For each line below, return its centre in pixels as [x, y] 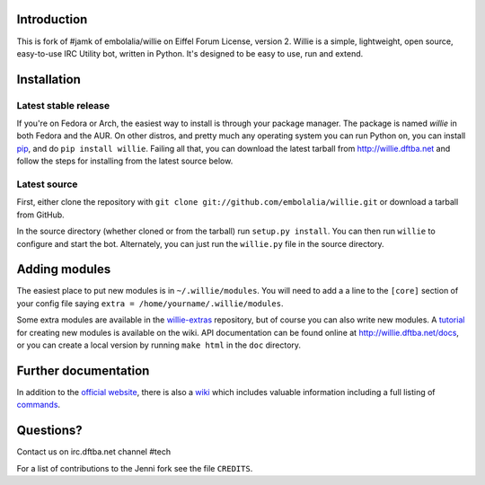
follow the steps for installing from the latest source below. [125, 161]
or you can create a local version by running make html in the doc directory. [159, 345]
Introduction [52, 19]
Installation [48, 79]
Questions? [49, 431]
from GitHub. [40, 215]
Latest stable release [63, 105]
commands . [39, 405]
